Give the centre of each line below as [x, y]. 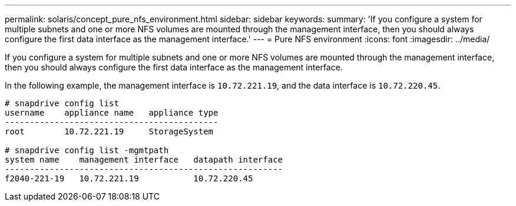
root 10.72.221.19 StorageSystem [109, 131]
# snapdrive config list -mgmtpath [87, 150]
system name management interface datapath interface [144, 160]
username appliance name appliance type [112, 113]
